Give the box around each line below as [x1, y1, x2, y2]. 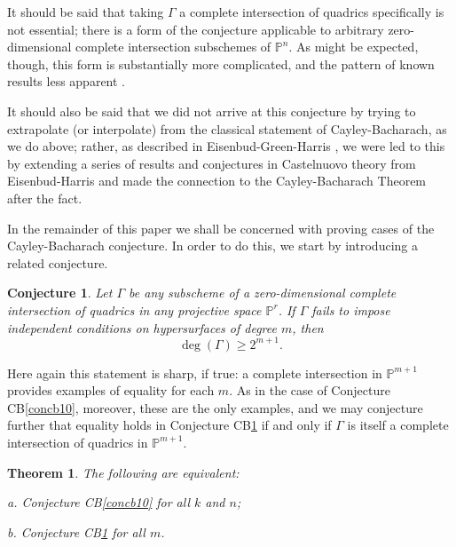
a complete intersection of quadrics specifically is [179, 3, 444, 20]
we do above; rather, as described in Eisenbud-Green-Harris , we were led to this [7, 137, 445, 155]
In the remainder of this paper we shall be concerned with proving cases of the [7, 218, 435, 237]
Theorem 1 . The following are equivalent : [7, 463, 240, 481]
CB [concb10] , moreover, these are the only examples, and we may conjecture [7, 398, 423, 416]
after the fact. [7, 188, 83, 207]
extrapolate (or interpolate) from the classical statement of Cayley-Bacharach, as [7, 119, 447, 138]
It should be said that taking [7, 3, 164, 20]
